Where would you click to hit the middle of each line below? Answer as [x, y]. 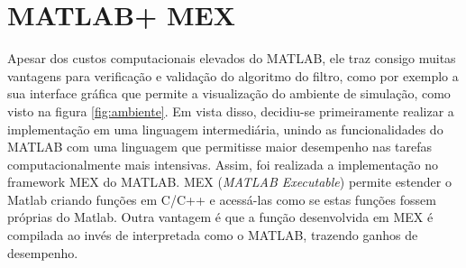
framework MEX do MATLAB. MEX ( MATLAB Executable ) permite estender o [229, 182]
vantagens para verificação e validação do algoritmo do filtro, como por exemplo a [233, 75]
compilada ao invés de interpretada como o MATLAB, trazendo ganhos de [213, 235]
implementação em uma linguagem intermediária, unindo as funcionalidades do [225, 129]
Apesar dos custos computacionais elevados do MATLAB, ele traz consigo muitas [232, 58]
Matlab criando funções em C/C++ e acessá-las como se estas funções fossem [222, 199]
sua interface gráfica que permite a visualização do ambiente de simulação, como [229, 93]
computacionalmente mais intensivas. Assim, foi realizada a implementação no [223, 164]
